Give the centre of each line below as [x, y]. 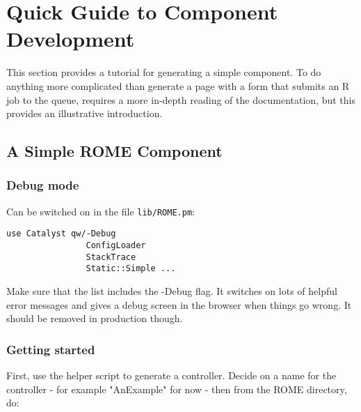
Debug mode [43, 185]
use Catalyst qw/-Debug [61, 234]
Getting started [51, 349]
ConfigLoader [116, 245]
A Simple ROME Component [114, 151]
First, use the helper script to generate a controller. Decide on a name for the [171, 375]
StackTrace [111, 257]
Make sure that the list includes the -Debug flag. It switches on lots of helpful [172, 290]
